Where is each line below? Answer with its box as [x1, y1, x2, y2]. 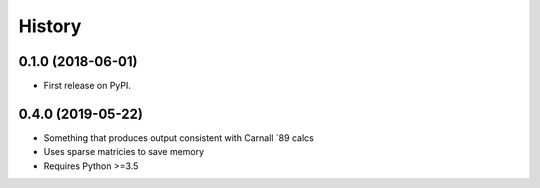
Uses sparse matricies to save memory [43, 146, 205, 158]
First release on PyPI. [43, 80, 132, 92]
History [18, 15, 82, 37]
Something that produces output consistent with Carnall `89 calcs [43, 131, 314, 144]
